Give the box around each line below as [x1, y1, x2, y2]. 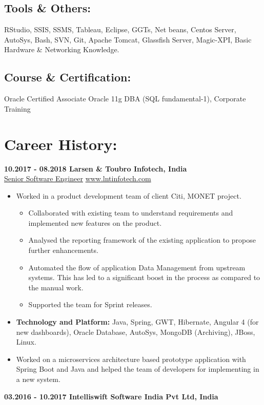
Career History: [4, 133, 117, 154]
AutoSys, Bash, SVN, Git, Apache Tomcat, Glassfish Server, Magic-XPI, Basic [4, 34, 252, 45]
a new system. [16, 374, 60, 384]
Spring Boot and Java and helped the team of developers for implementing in [16, 364, 259, 374]
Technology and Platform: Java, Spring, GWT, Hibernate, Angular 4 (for [16, 316, 259, 327]
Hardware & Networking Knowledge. [4, 44, 119, 55]
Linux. [16, 336, 36, 347]
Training [4, 103, 31, 114]
